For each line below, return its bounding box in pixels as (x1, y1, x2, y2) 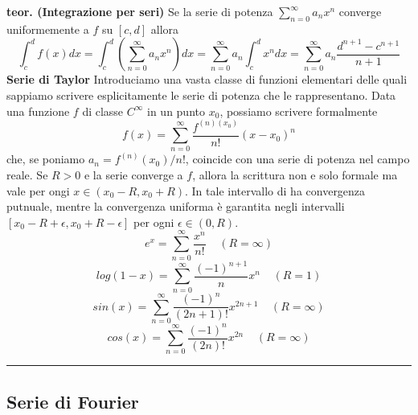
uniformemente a (6, 20, 89, 37)
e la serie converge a (84, 166, 183, 183)
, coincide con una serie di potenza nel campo (185, 150, 410, 167)
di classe (82, 102, 124, 119)
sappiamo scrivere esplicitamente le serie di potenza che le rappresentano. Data (6, 86, 396, 103)
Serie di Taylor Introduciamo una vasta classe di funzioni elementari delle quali (6, 71, 408, 88)
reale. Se (6, 166, 48, 183)
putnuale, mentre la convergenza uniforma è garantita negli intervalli (6, 198, 345, 215)
